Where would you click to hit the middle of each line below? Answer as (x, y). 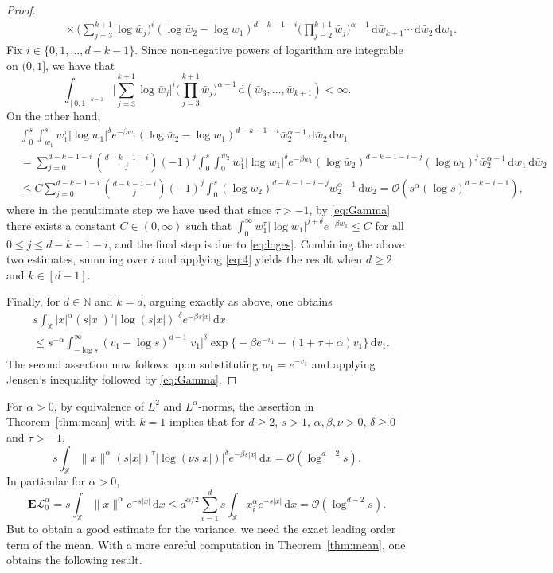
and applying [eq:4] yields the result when (261, 259)
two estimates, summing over (77, 259)
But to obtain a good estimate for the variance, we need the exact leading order (201, 529)
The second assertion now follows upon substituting (132, 363)
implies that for (207, 421)
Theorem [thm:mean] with (71, 421)
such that (209, 225)
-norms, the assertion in (256, 405)
